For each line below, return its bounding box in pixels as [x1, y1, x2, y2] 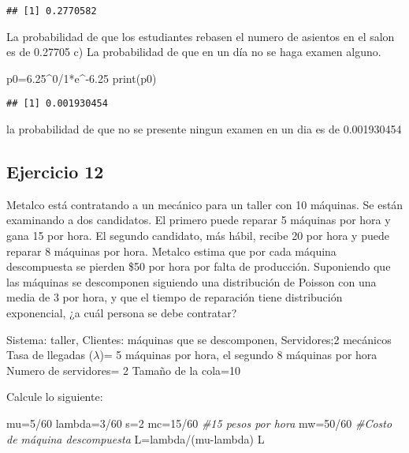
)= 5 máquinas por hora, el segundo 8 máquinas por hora [99, 346, 377, 363]
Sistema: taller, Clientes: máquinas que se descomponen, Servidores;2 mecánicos [6, 331, 392, 347]
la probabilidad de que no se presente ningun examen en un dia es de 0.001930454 [6, 121, 402, 137]
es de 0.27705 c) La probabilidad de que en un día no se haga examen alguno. [6, 43, 381, 60]
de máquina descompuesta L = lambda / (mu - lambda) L [6, 430, 265, 447]
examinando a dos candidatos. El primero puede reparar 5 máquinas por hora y [6, 212, 391, 228]
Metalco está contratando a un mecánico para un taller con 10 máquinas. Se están [6, 196, 403, 212]
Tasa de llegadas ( [6, 346, 94, 363]
